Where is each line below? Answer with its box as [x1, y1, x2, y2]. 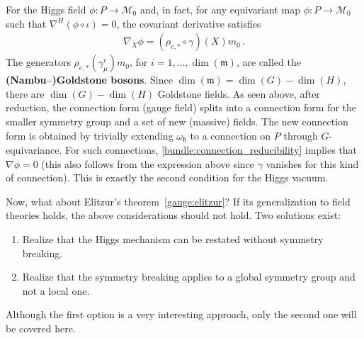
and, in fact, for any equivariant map [140, 2, 300, 16]
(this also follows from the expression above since [41, 156, 255, 171]
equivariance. [6, 142, 62, 157]
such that [6, 16, 47, 30]
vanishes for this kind [266, 156, 359, 171]
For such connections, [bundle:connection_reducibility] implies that [65, 142, 358, 157]
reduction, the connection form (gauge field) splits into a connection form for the [6, 100, 356, 115]
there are [6, 86, 45, 101]
